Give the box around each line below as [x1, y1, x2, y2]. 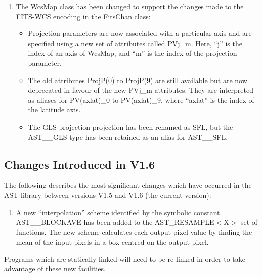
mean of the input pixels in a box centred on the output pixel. [16, 236, 209, 247]
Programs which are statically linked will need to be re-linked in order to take [4, 253, 245, 264]
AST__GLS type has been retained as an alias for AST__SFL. [28, 131, 228, 142]
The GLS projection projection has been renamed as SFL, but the [28, 121, 233, 132]
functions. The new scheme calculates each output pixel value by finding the [16, 226, 252, 237]
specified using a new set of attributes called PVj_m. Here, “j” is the [28, 37, 242, 48]
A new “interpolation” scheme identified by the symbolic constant [16, 207, 220, 217]
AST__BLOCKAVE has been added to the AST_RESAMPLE [16, 217, 214, 227]
